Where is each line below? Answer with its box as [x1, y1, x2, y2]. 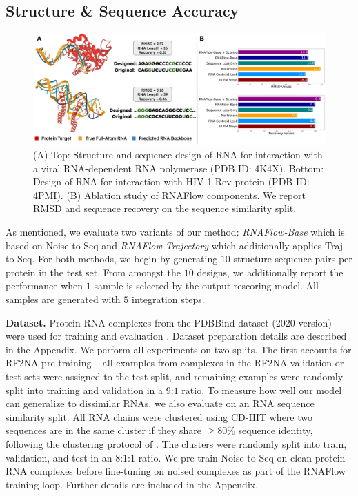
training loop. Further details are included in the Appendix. [6, 477, 259, 491]
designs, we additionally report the [197, 265, 344, 279]
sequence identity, [238, 423, 313, 437]
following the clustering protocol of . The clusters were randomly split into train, [6, 436, 347, 451]
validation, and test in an [6, 450, 112, 464]
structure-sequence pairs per [233, 251, 352, 266]
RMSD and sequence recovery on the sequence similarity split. [33, 201, 297, 216]
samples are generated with [6, 292, 121, 307]
